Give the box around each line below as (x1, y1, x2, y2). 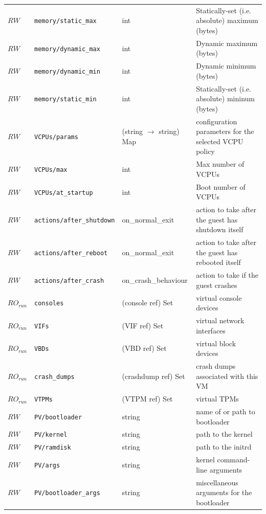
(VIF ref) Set (122, 320, 164, 330)
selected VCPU (196, 136, 243, 146)
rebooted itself (196, 257, 241, 267)
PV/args (34, 461, 60, 469)
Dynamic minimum (196, 60, 256, 71)
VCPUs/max (34, 166, 68, 174)
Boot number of (196, 181, 246, 192)
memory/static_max (34, 17, 97, 25)
